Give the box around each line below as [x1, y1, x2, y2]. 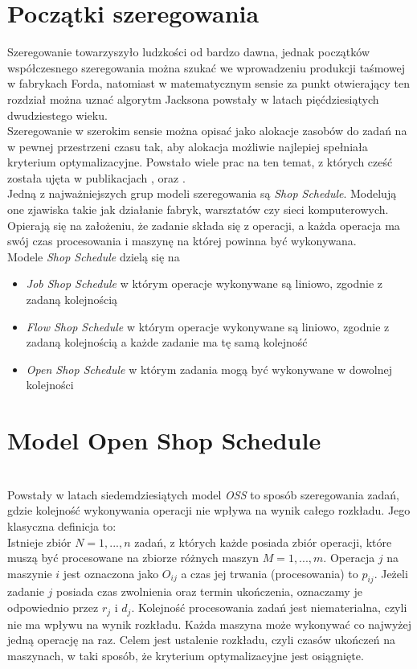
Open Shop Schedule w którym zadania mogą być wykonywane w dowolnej [26, 360, 393, 377]
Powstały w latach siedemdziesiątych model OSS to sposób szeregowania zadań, [7, 486, 399, 503]
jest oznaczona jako [63, 564, 159, 581]
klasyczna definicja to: [7, 517, 117, 534]
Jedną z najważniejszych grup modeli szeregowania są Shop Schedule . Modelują [7, 185, 397, 202]
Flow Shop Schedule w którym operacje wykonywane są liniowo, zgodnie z [26, 318, 390, 334]
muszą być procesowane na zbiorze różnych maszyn [7, 549, 259, 566]
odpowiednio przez [7, 599, 99, 616]
